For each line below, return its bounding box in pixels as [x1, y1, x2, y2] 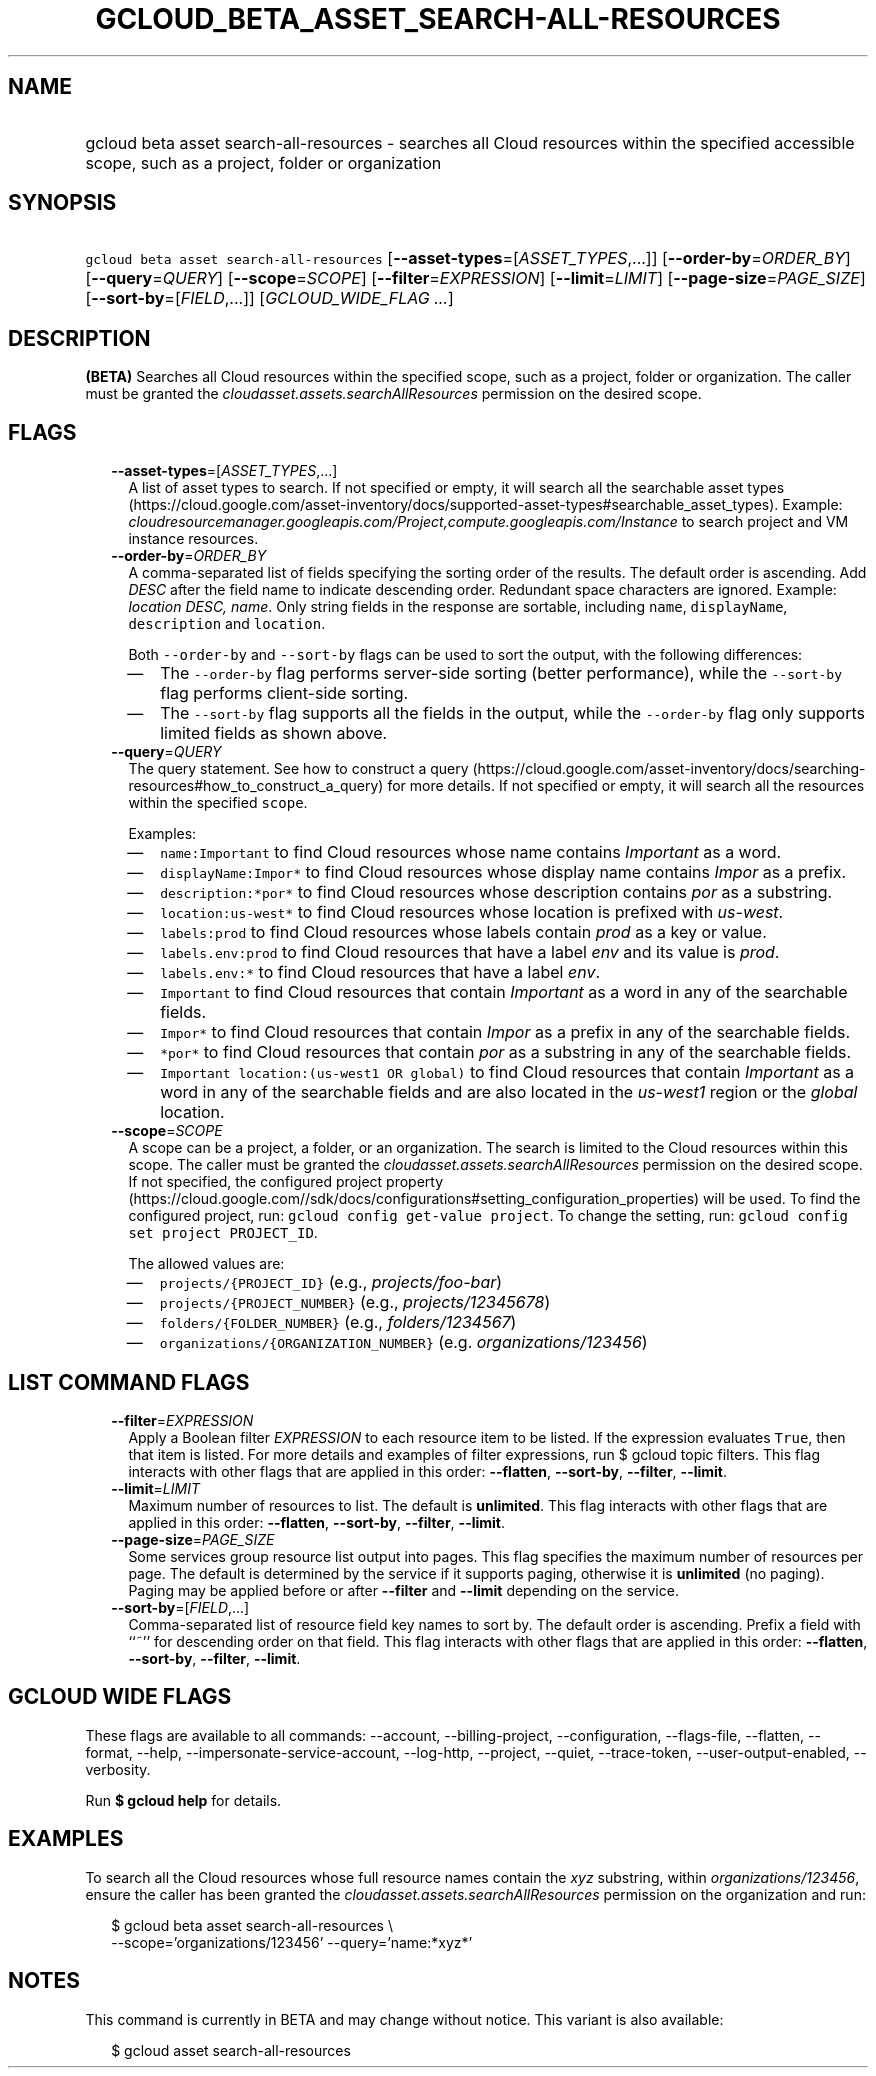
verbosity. [85, 1760, 151, 1778]
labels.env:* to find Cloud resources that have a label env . [160, 962, 600, 983]
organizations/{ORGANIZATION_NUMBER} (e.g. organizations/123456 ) [159, 1332, 648, 1353]
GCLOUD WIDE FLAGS [8, 1684, 232, 1710]
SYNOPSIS [8, 190, 117, 216]
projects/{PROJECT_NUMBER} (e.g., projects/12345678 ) [159, 1292, 551, 1313]
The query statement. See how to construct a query [128, 760, 469, 778]
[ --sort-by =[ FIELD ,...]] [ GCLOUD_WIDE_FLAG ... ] [85, 288, 454, 309]
